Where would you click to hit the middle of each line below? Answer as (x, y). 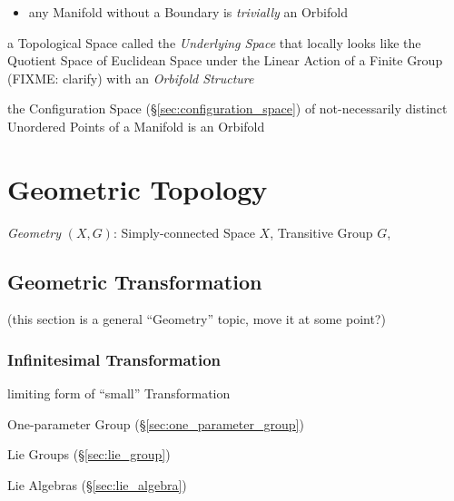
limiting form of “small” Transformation (119, 393)
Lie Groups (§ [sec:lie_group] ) (89, 454)
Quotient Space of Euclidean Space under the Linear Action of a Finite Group (225, 60)
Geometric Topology (138, 188)
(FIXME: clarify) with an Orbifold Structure (131, 78)
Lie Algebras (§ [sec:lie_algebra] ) (97, 485)
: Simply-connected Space (184, 232)
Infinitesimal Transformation (114, 359)
